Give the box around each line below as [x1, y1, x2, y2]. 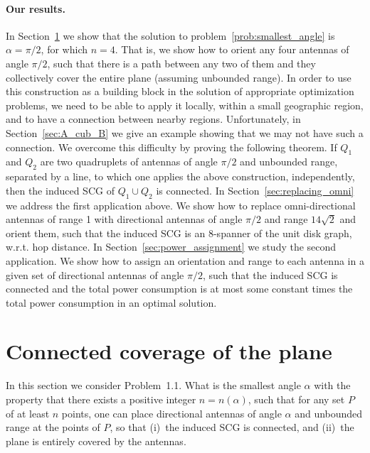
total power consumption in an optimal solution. [6, 295, 217, 310]
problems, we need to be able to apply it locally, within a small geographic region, [6, 97, 364, 112]
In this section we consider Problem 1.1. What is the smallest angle [6, 378, 301, 393]
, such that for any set [248, 392, 345, 406]
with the [314, 378, 351, 393]
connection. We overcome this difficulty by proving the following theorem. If [6, 139, 337, 154]
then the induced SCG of [6, 182, 115, 197]
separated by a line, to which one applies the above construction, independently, [6, 169, 355, 184]
